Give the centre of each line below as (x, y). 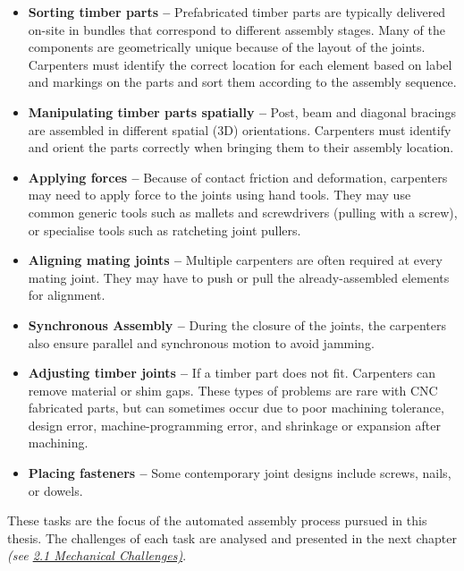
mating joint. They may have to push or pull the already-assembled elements (239, 277)
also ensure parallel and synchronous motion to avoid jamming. (201, 342)
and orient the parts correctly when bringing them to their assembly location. (241, 147)
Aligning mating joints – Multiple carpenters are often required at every (235, 260)
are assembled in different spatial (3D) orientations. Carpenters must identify (240, 129)
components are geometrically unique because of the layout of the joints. (227, 47)
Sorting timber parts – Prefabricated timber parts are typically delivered (237, 12)
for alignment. (67, 295)
